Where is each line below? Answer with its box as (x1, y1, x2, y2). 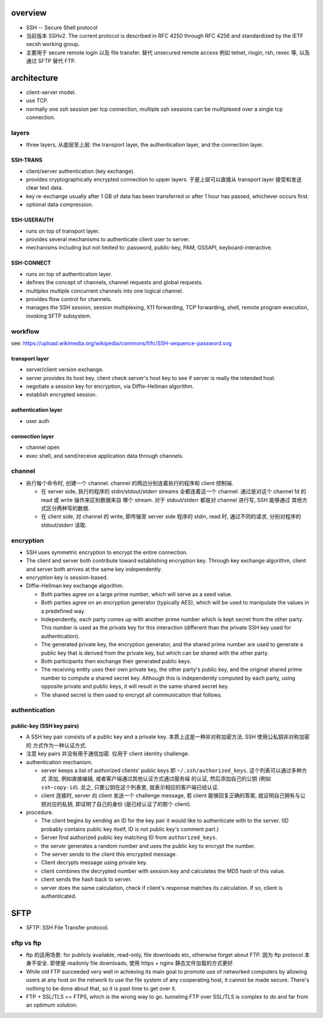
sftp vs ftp (11, 938, 42, 947)
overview (11, 8, 47, 18)
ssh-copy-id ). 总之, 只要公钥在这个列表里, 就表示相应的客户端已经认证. (41, 783, 220, 791)
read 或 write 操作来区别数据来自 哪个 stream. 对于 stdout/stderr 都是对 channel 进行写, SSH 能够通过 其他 (41, 496, 302, 503)
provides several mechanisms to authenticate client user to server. (26, 236, 190, 243)
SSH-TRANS (11, 156, 43, 164)
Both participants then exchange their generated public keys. (41, 657, 191, 664)
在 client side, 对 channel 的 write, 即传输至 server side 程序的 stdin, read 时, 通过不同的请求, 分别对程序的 (41, 513, 301, 520)
